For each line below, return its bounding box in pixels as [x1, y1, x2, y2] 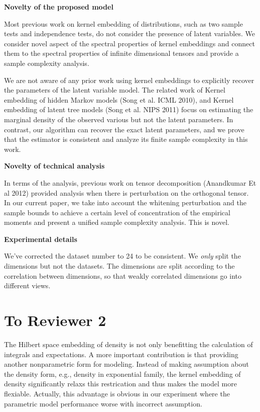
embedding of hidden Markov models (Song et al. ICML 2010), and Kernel [4, 94, 234, 105]
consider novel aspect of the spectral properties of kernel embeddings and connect [4, 38, 255, 48]
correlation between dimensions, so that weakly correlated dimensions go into [4, 270, 242, 281]
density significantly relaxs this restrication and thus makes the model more [4, 378, 237, 389]
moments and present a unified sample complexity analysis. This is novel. [4, 217, 229, 227]
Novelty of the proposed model [4, 2, 113, 12]
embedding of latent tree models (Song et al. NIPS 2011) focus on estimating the [4, 104, 253, 115]
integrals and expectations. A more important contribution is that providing [4, 349, 238, 359]
